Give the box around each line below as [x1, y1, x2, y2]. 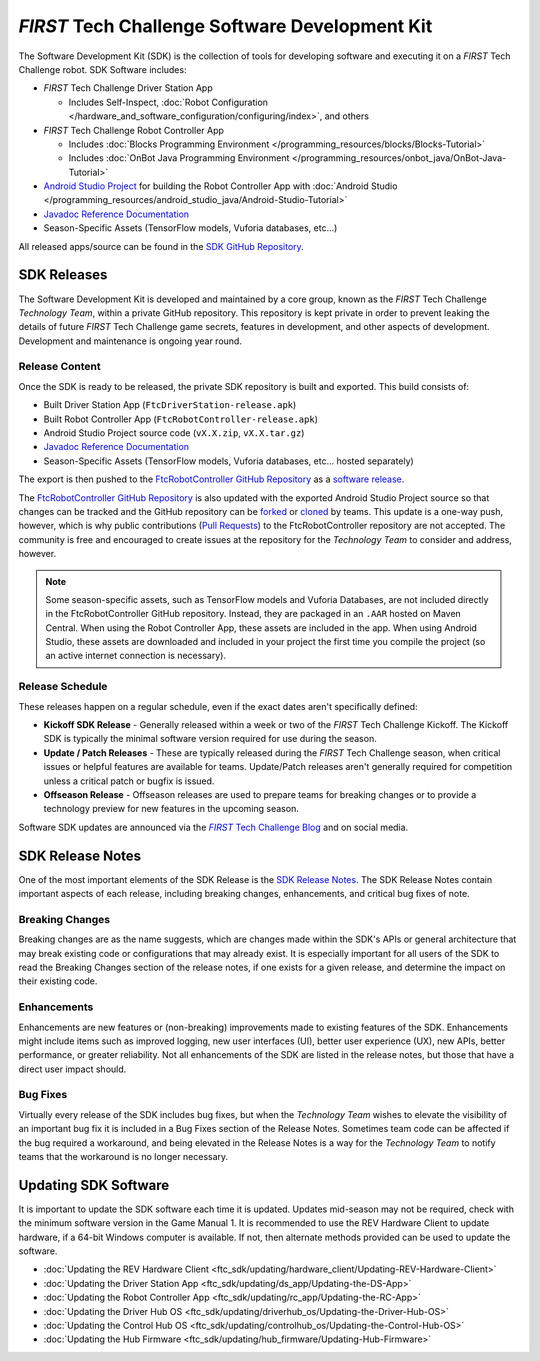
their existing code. [18, 975, 98, 987]
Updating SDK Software [18, 1176, 170, 1194]
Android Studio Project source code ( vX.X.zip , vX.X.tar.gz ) [43, 427, 305, 439]
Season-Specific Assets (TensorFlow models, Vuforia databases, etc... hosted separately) [43, 455, 414, 467]
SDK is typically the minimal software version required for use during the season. [43, 733, 377, 745]
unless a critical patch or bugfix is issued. [43, 775, 215, 787]
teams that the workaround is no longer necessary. [18, 1150, 229, 1162]
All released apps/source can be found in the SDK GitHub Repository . [18, 240, 304, 252]
